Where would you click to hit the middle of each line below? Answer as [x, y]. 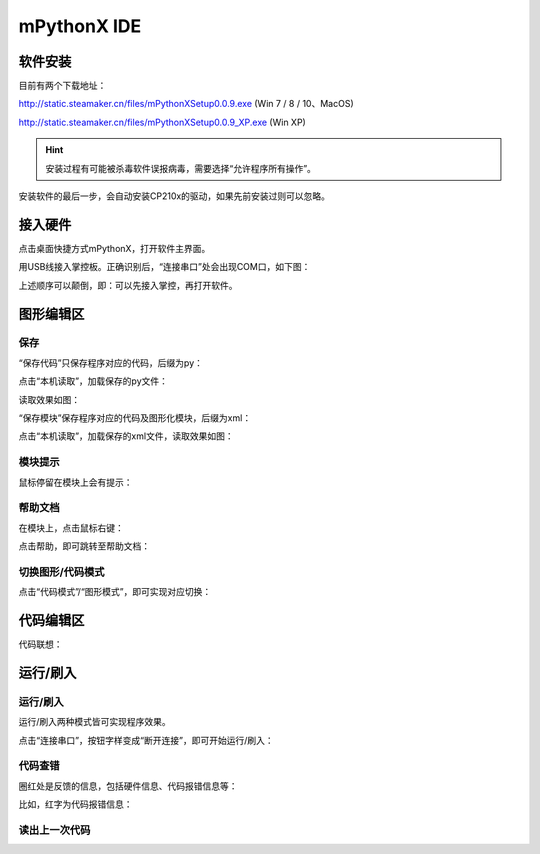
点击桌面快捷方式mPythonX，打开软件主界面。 [114, 248]
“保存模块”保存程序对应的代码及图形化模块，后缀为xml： [135, 418]
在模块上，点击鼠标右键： [71, 527]
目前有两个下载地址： [62, 86]
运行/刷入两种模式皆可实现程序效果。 [95, 722]
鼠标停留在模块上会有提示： [75, 482]
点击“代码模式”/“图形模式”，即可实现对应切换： [115, 592]
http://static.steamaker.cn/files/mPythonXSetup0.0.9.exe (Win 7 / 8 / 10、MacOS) [186, 104]
